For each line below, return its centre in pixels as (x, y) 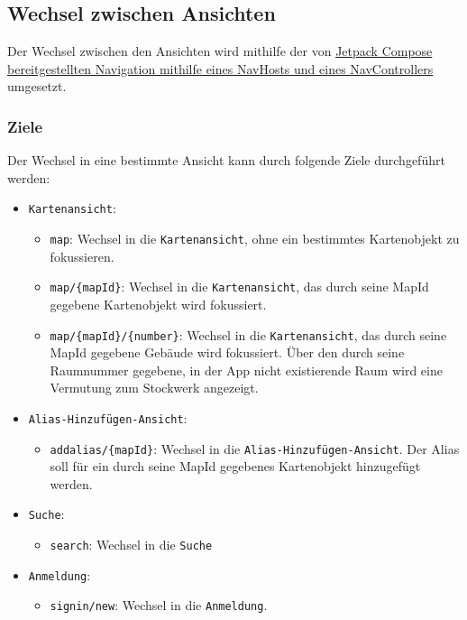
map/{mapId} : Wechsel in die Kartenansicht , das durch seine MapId (239, 287)
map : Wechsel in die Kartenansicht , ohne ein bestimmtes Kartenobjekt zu (255, 239)
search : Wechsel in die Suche (131, 545)
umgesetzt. (37, 86)
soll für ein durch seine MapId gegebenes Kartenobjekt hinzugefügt (235, 466)
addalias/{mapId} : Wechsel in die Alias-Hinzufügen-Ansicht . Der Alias (255, 448)
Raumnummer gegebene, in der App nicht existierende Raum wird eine (246, 370)
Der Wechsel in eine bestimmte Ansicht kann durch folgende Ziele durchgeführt (226, 160)
